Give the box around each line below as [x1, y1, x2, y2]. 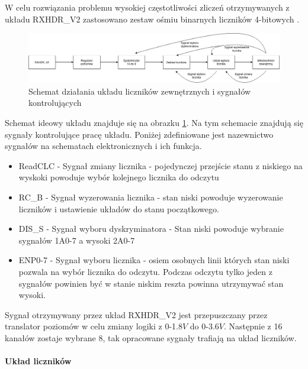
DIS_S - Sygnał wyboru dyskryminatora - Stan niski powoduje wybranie [18, 222, 284, 235]
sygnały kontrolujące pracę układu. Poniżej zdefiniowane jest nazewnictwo [5, 128, 274, 140]
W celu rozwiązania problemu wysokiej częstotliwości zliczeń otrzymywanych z [5, 1, 290, 13]
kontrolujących [28, 96, 82, 109]
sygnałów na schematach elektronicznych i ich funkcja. [5, 140, 202, 152]
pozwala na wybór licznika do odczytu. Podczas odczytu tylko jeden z [18, 265, 272, 277]
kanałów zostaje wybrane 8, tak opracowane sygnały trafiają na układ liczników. [5, 331, 297, 344]
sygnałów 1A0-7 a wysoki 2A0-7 [18, 234, 135, 246]
